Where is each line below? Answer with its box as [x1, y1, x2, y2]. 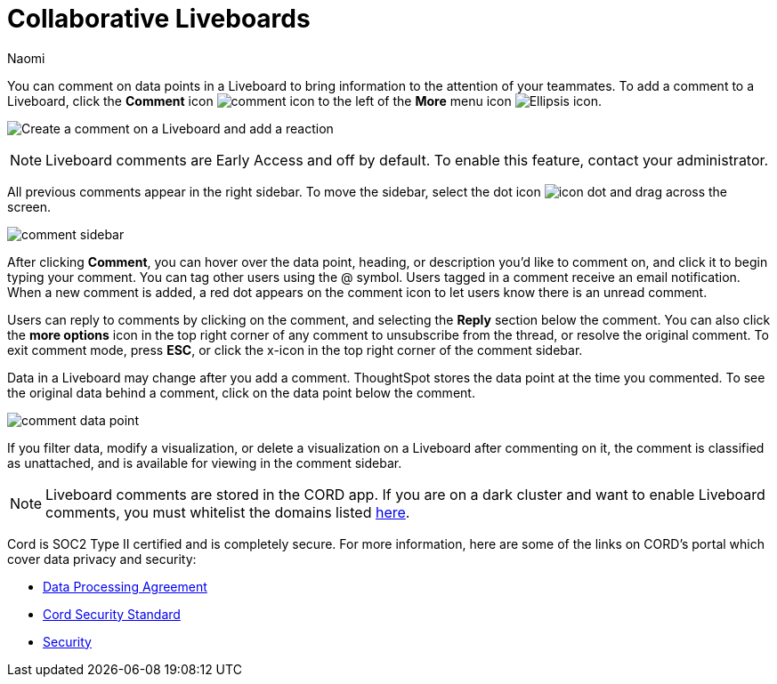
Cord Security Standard [43, 606, 181, 622]
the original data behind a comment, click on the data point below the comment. [7, 384, 475, 400]
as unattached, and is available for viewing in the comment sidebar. [7, 455, 402, 471]
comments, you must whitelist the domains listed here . [45, 503, 410, 521]
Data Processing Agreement [43, 578, 207, 594]
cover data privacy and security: [7, 551, 197, 567]
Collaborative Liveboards [7, 4, 311, 34]
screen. [7, 198, 52, 214]
